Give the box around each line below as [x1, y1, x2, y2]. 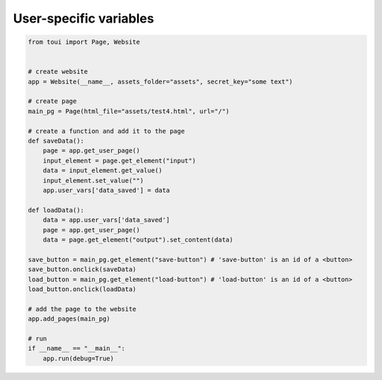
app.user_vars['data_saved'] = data [42, 186, 170, 194]
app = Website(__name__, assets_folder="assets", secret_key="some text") [28, 78, 294, 85]
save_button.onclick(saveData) [28, 266, 137, 273]
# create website [28, 68, 88, 76]
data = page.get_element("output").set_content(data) [42, 235, 233, 244]
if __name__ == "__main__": [28, 345, 125, 352]
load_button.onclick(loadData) [28, 285, 137, 293]
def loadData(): [28, 206, 85, 214]
